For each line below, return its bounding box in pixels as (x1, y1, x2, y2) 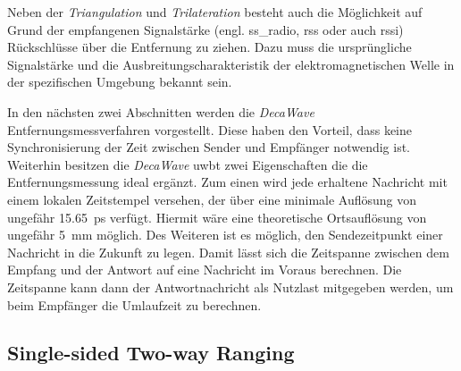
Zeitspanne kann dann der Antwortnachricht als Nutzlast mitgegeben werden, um (7, 277, 454, 296)
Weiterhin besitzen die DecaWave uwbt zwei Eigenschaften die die (7, 155, 368, 173)
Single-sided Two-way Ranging (7, 339, 295, 367)
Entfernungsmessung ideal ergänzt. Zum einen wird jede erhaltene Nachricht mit (7, 173, 448, 191)
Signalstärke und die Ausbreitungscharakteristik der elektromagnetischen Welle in (7, 55, 455, 73)
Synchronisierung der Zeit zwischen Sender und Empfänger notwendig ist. (7, 138, 410, 156)
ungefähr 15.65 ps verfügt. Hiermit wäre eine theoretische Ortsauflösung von (7, 207, 427, 226)
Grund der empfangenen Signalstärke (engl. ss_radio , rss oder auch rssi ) (7, 20, 404, 38)
